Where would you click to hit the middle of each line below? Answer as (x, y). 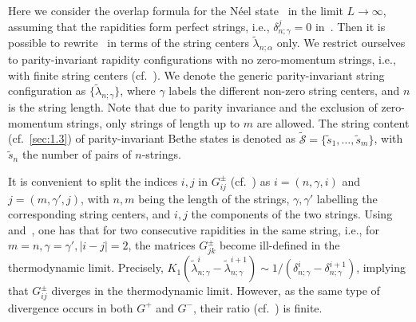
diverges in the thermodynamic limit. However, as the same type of (216, 291)
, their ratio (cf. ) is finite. (258, 307)
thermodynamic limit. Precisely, (86, 267)
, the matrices (162, 245)
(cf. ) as (250, 181)
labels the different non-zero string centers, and (284, 90)
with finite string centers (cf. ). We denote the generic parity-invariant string (196, 75)
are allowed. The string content (333, 122)
